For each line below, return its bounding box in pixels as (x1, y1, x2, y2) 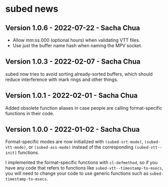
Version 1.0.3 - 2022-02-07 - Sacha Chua (5, 57, 141, 66)
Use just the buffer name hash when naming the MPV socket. (12, 43, 142, 49)
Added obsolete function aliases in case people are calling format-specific (5, 105, 162, 111)
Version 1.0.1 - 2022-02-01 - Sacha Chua (5, 91, 138, 100)
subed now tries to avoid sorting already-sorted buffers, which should (5, 71, 153, 77)
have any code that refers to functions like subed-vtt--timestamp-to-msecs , (5, 165, 163, 171)
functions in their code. (5, 110, 55, 116)
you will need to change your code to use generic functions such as (5, 170, 149, 177)
